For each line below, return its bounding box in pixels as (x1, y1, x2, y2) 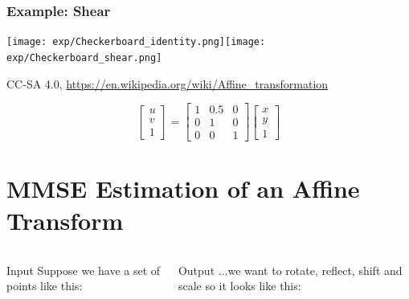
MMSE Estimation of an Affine (6, 172, 360, 205)
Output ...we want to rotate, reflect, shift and (178, 261, 403, 278)
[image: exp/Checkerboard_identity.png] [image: (6, 36, 266, 48)
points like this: (6, 277, 83, 294)
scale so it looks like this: (178, 277, 301, 294)
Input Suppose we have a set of (6, 261, 161, 278)
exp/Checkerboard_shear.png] (6, 51, 162, 63)
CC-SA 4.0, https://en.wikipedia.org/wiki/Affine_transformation (6, 75, 329, 92)
